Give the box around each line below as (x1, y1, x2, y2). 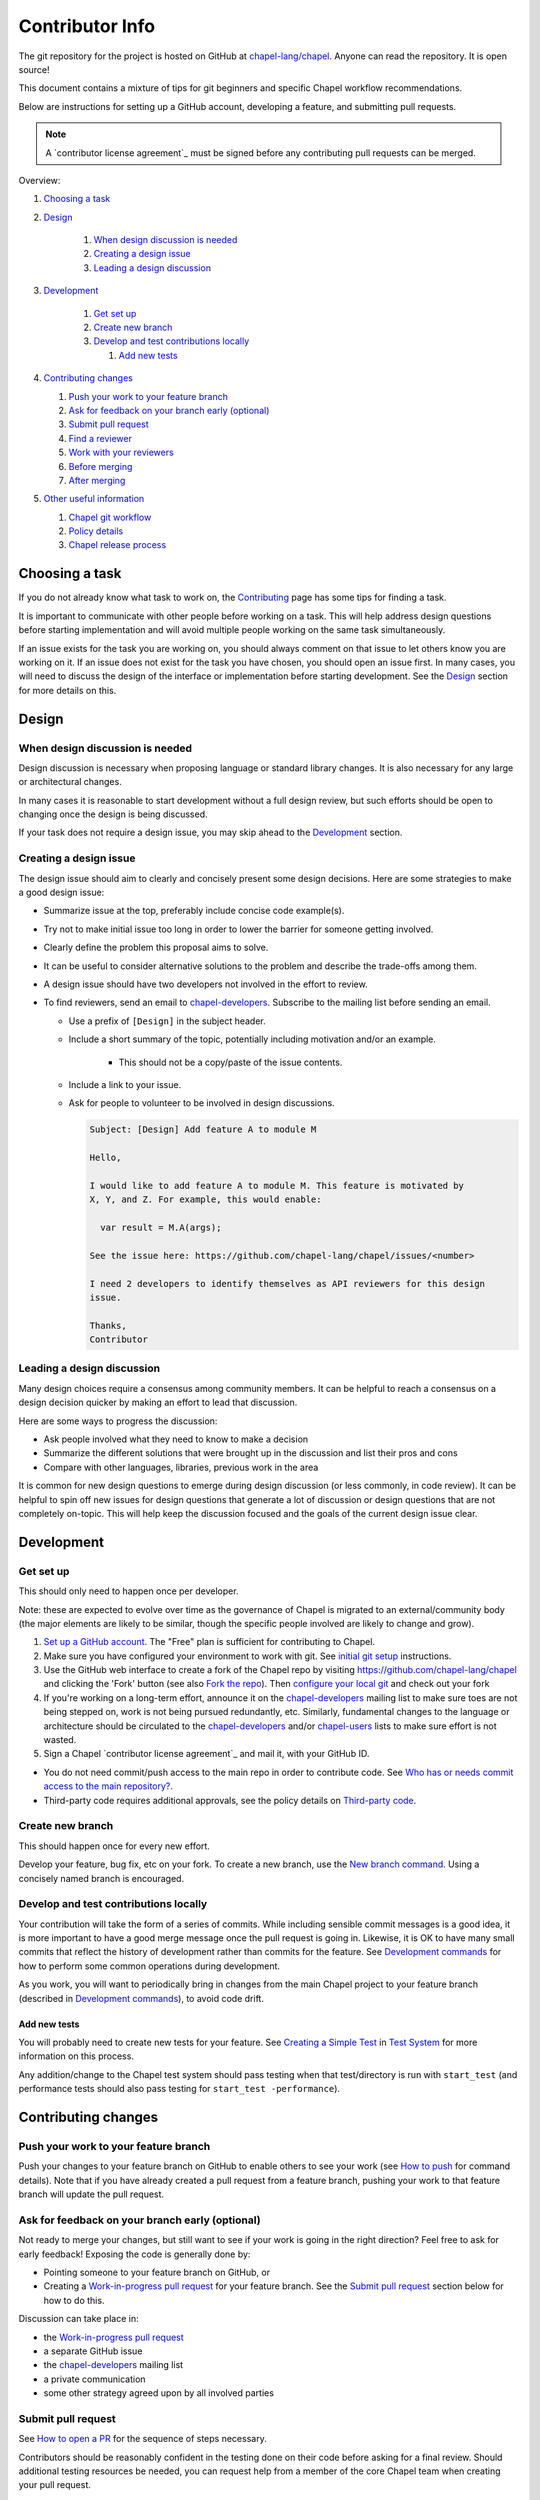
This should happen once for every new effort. (18, 1840, 210, 1852)
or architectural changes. (18, 776, 122, 788)
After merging (68, 474, 126, 486)
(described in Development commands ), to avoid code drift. (18, 1992, 265, 2004)
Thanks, (89, 1320, 127, 1331)
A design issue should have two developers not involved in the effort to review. (43, 978, 369, 990)
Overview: (18, 174, 61, 186)
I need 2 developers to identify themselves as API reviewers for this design (89, 1278, 485, 1289)
